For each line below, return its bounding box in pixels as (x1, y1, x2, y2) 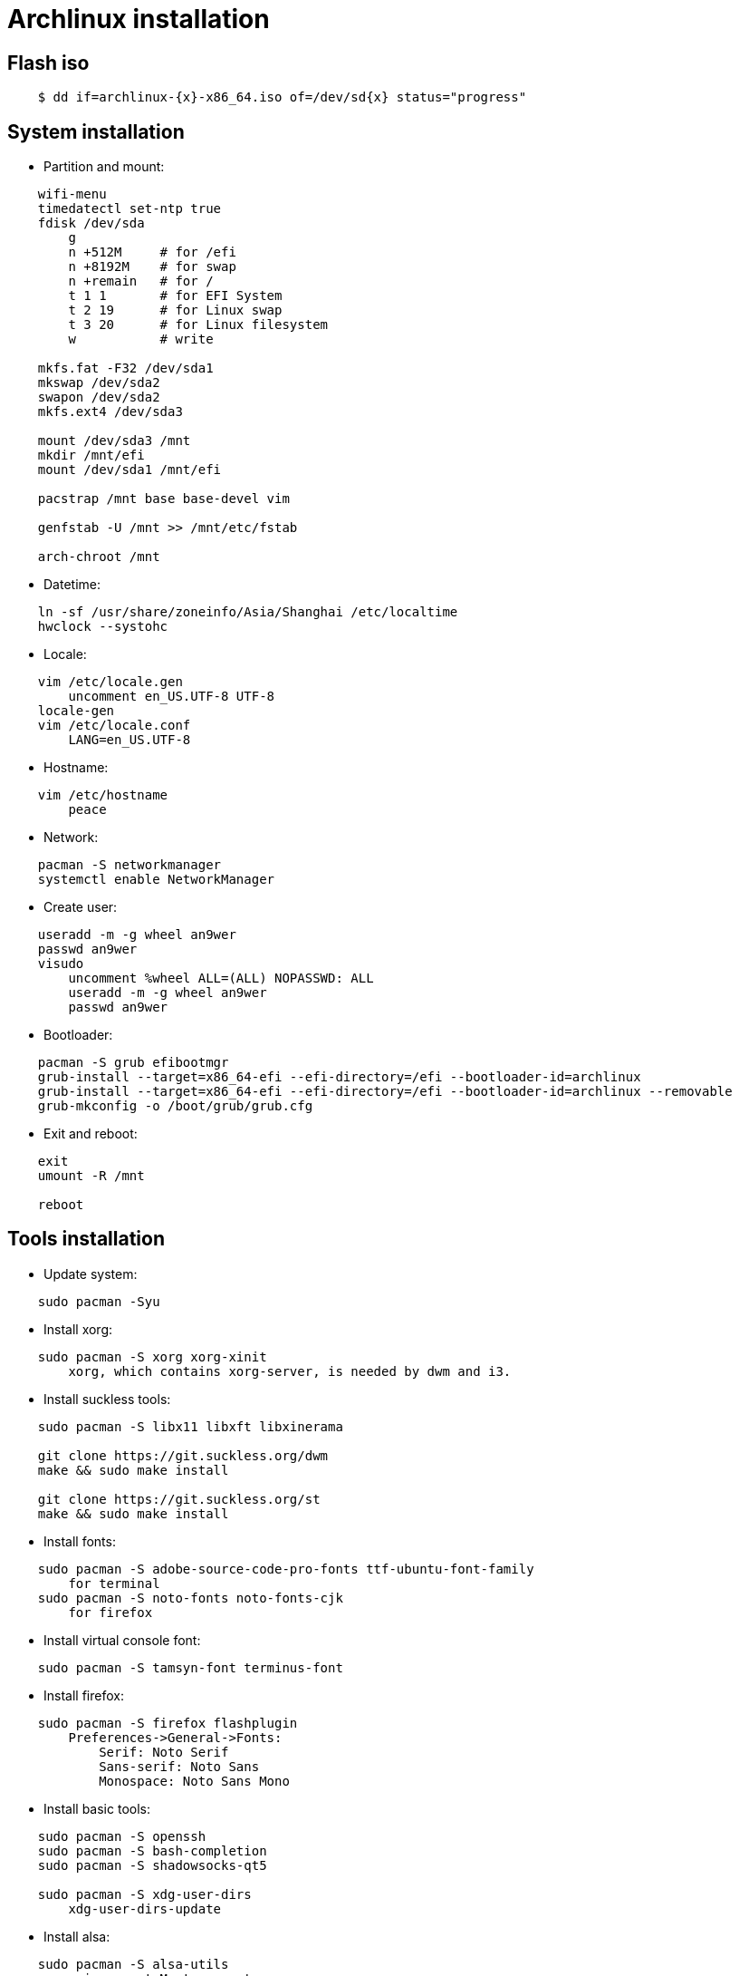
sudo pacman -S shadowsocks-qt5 (37, 1857, 267, 1873)
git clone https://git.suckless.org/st (37, 1491, 321, 1506)
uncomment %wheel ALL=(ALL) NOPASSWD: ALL (68, 971, 374, 986)
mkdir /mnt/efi (37, 448, 145, 463)
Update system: (43, 1265, 138, 1282)
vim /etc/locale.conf (37, 718, 191, 733)
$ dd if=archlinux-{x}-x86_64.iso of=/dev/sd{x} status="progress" (37, 90, 527, 105)
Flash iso (7, 51, 90, 74)
